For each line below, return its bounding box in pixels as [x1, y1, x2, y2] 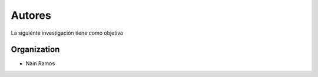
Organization [11, 45, 60, 55]
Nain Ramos [25, 60, 55, 67]
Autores [11, 9, 51, 22]
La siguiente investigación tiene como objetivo [11, 29, 124, 36]
